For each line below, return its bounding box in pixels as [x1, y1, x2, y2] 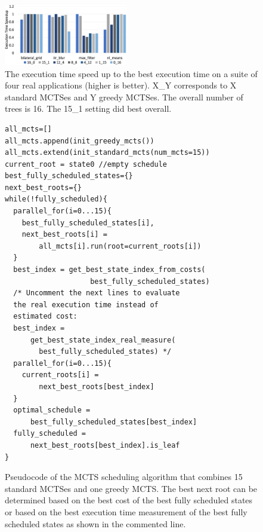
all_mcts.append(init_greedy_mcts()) [5, 136, 154, 145]
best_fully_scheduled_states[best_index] [30, 417, 197, 426]
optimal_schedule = [13, 406, 91, 415]
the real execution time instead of [13, 300, 159, 309]
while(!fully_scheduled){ [5, 195, 107, 204]
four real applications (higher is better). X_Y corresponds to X [5, 79, 237, 91]
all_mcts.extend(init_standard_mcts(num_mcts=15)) [5, 148, 210, 157]
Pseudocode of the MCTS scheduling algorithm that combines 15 [5, 470, 243, 483]
